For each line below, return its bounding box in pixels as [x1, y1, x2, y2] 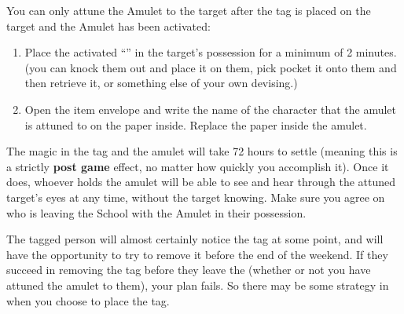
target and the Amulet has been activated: [6, 17, 211, 34]
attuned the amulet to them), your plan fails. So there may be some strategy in [6, 276, 389, 293]
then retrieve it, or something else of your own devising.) [24, 75, 298, 91]
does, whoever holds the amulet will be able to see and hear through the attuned [6, 173, 396, 190]
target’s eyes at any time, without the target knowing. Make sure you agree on [6, 188, 385, 205]
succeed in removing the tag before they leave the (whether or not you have [6, 261, 371, 278]
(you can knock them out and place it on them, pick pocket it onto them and [24, 59, 397, 75]
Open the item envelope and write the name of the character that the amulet [24, 100, 396, 117]
